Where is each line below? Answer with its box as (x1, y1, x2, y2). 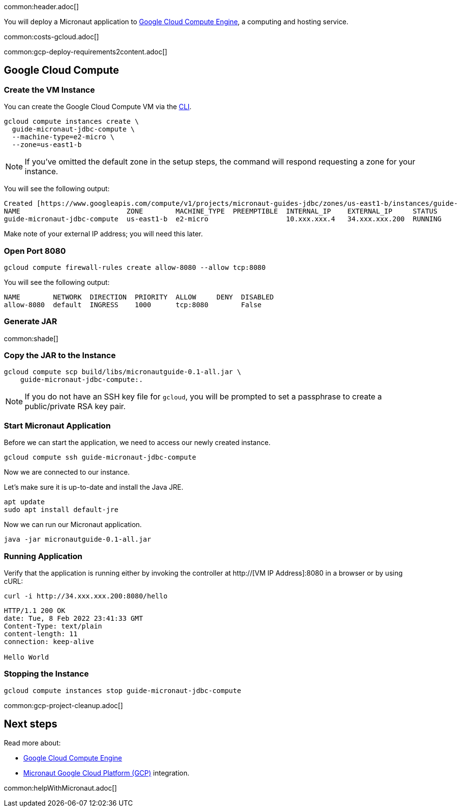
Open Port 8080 (4, 246, 66, 256)
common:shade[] (4, 334, 59, 343)
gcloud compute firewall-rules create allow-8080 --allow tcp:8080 (4, 263, 266, 271)
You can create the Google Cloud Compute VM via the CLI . (4, 102, 192, 111)
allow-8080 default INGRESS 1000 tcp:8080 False (4, 300, 262, 309)
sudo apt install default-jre (4, 506, 119, 514)
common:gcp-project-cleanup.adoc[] (4, 701, 123, 710)
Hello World (4, 653, 49, 661)
